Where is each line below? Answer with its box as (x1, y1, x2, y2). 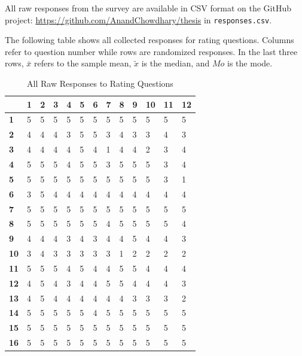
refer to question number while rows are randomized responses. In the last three (5, 45, 298, 57)
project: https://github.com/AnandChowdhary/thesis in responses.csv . (5, 13, 272, 26)
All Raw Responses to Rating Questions (27, 77, 173, 90)
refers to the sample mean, (33, 57, 132, 69)
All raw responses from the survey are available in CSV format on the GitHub (5, 2, 291, 14)
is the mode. (227, 57, 273, 69)
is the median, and (141, 57, 210, 69)
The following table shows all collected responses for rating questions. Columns (5, 34, 294, 46)
